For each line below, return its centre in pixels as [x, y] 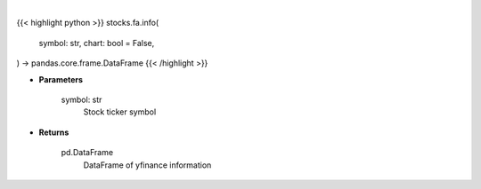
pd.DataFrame [87, 153]
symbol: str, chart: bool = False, [97, 43]
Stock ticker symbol [120, 112]
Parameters [61, 79]
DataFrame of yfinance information [147, 165]
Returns [54, 132]
